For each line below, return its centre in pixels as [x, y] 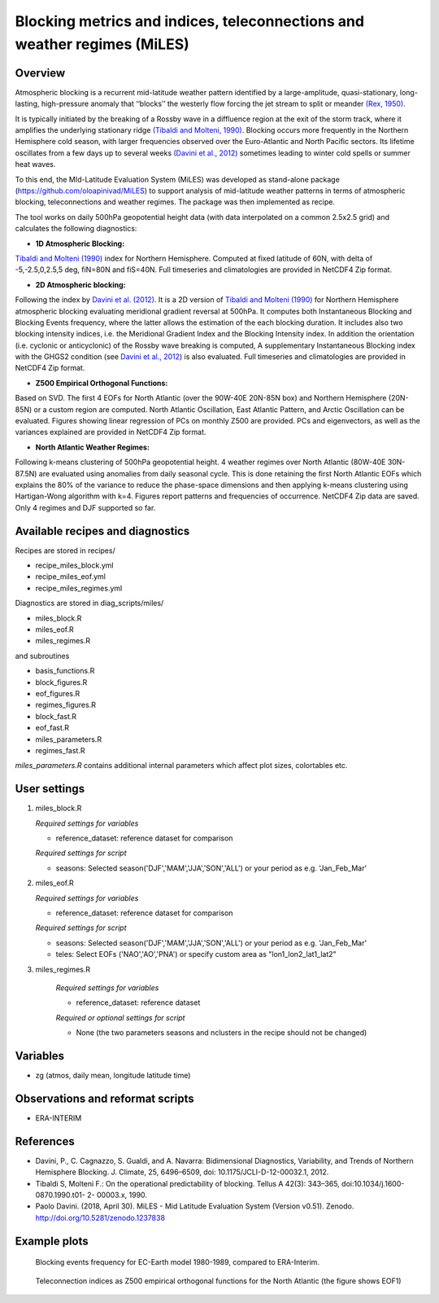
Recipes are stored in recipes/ [65, 551]
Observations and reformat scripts [104, 1098]
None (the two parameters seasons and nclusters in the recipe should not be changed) [222, 1033]
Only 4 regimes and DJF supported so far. [85, 507]
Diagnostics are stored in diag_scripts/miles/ [89, 603]
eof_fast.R [52, 728]
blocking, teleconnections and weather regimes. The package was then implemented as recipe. [175, 202]
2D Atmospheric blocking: [80, 284]
